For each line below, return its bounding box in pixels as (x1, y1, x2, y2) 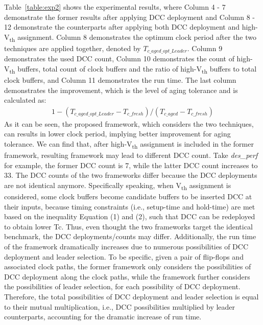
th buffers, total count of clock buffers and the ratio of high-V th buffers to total (9, 63, 257, 75)
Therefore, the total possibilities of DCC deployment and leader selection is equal (4, 291, 259, 302)
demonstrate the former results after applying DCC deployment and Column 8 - (4, 11, 255, 22)
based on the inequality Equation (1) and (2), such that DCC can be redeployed (4, 211, 255, 222)
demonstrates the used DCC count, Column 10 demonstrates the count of (4, 53, 234, 64)
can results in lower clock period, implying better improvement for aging (4, 128, 231, 139)
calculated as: (4, 95, 46, 105)
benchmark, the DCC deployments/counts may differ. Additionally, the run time (4, 231, 256, 242)
